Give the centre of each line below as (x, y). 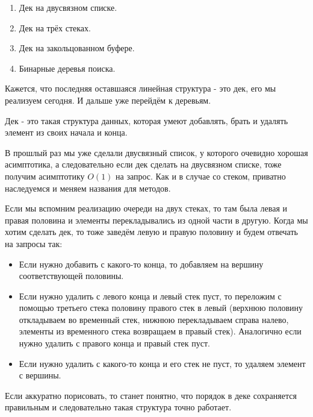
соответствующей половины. (71, 276)
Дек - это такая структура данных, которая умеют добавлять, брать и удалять (147, 120)
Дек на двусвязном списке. (68, 7)
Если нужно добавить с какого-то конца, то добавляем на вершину (141, 264)
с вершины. (40, 375)
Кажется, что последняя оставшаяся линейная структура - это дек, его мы (141, 88)
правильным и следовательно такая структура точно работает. (118, 407)
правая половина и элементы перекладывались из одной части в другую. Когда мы (156, 220)
